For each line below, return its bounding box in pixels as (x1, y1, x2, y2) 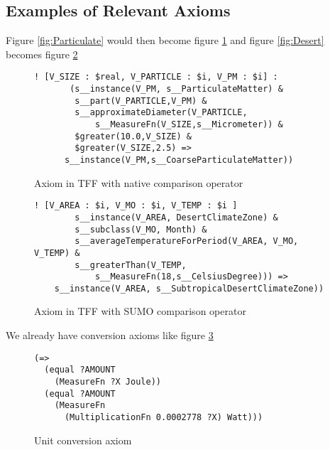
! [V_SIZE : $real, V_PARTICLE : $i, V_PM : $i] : (34, 72, 278, 82)
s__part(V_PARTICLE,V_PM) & (75, 95, 207, 106)
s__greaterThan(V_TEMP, (75, 259, 187, 270)
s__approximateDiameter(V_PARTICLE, (75, 107, 248, 118)
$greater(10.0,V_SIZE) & (75, 131, 192, 141)
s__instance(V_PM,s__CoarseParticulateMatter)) (64, 154, 294, 165)
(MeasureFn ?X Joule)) (54, 376, 161, 387)
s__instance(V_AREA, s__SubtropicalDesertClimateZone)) (54, 283, 324, 294)
